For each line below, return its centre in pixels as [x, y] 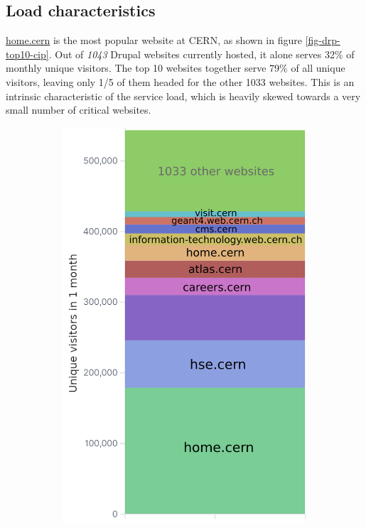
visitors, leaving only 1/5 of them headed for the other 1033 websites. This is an [180, 81]
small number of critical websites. [79, 110]
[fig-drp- [323, 40]
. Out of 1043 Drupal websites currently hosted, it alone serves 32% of [201, 54]
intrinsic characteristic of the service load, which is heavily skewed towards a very [183, 96]
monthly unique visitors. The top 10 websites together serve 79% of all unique [176, 68]
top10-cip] [27, 54]
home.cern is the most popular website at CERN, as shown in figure [154, 40]
